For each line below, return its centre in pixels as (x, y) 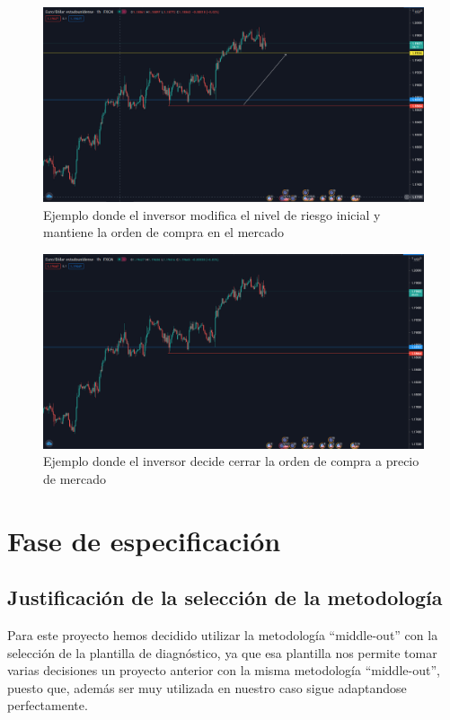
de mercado (75, 478)
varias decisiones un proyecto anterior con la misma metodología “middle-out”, (224, 670)
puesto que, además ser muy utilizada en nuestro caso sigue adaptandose (207, 687)
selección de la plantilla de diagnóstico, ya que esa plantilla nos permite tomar (222, 652)
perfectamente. (48, 705)
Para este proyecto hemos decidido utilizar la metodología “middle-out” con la (223, 635)
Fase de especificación (144, 540)
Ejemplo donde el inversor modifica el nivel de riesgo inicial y (212, 214)
